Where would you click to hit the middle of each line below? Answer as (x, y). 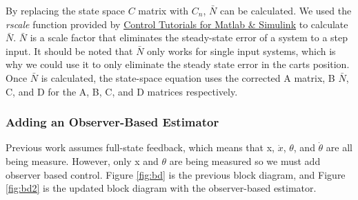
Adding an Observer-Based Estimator (112, 122)
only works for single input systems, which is (241, 51)
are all (339, 147)
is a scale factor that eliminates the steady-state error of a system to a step (189, 37)
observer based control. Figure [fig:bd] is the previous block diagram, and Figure (176, 174)
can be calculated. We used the (286, 10)
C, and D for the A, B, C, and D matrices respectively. (122, 91)
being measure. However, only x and (82, 160)
